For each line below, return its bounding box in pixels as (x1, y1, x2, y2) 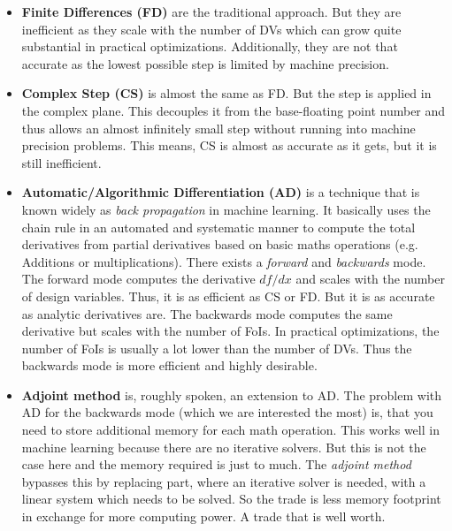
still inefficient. (21, 153, 102, 171)
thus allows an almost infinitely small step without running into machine (21, 118, 416, 137)
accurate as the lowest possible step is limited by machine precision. (21, 54, 389, 72)
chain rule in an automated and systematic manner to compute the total (21, 217, 416, 236)
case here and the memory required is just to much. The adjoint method (21, 455, 411, 474)
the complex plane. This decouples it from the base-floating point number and (21, 101, 446, 119)
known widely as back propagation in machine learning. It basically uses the (21, 200, 431, 218)
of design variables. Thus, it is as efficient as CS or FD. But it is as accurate (21, 286, 435, 305)
